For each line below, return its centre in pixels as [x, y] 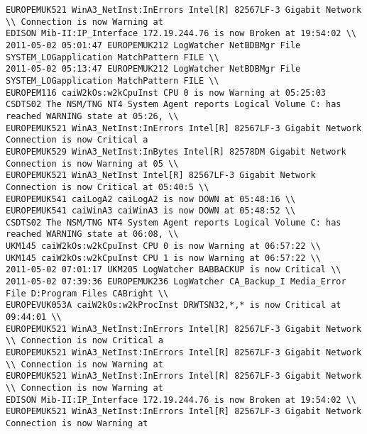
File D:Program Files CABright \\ [87, 293]
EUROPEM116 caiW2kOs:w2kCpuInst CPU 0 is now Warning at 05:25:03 [166, 93]
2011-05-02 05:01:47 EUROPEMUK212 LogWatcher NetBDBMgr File [153, 45]
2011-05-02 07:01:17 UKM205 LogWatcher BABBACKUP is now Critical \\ [174, 270]
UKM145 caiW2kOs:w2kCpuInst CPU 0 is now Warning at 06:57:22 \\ [163, 246]
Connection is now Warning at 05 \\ [92, 163]
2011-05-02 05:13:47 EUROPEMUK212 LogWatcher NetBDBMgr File [153, 69]
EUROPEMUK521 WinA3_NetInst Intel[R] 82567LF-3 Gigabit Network [161, 176]
